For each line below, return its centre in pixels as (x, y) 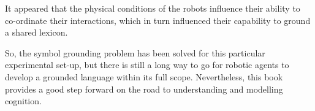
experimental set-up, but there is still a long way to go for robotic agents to (147, 65)
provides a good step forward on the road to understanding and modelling (144, 89)
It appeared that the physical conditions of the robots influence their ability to (153, 8)
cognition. (23, 101)
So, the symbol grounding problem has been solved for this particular (135, 52)
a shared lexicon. (36, 32)
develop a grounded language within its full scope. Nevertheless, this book (144, 76)
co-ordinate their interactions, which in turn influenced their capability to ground (158, 20)
